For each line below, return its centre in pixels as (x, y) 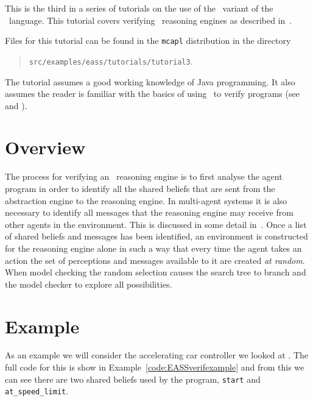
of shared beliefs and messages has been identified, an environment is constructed (156, 236)
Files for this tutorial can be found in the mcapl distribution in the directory (148, 41)
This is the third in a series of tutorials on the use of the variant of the (139, 8)
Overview (45, 147)
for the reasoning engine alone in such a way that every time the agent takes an (153, 248)
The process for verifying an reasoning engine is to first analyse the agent (144, 176)
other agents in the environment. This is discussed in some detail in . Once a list (156, 224)
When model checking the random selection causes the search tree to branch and (156, 272)
